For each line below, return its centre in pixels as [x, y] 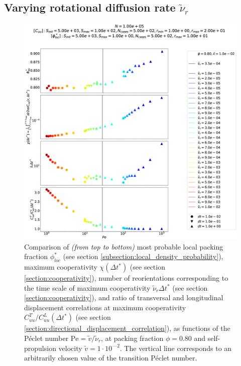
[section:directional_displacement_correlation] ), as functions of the [127, 328]
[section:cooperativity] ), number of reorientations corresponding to [126, 278]
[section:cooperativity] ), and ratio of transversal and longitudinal [124, 297]
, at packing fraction [132, 338]
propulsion [40, 348]
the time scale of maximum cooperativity [87, 287]
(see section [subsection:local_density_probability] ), [143, 256]
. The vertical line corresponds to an [176, 348]
